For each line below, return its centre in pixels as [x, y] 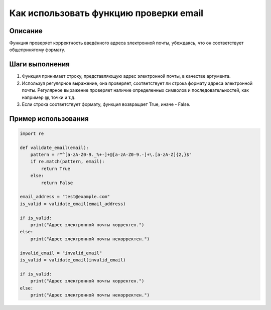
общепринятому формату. [37, 50]
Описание [26, 31]
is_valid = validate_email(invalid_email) [73, 260]
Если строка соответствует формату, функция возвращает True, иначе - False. [106, 104]
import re [32, 133]
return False [57, 183]
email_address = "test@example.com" [65, 197]
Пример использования [49, 119]
